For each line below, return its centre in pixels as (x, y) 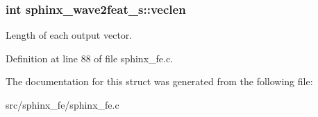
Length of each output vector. (69, 35)
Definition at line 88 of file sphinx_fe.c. (90, 58)
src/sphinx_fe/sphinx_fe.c (62, 105)
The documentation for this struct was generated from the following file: (159, 81)
